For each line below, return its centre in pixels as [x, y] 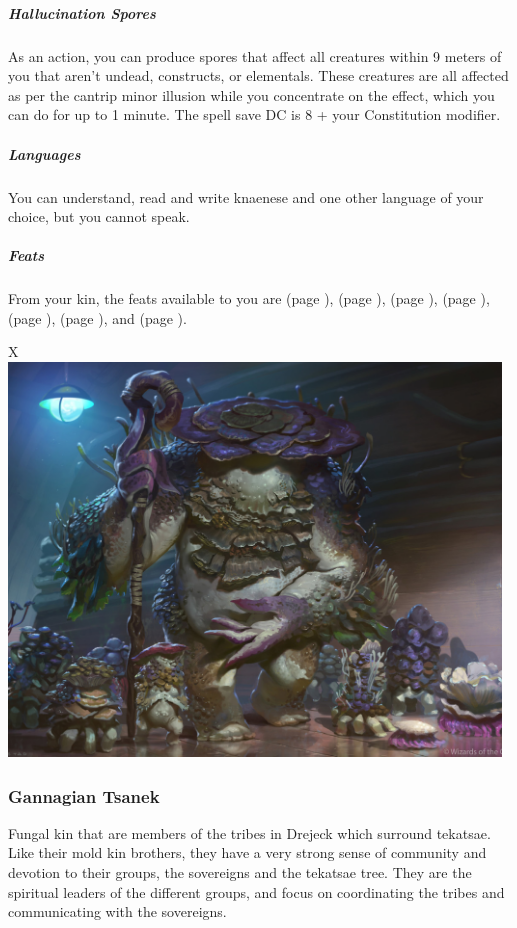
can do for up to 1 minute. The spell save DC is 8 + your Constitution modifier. [254, 114]
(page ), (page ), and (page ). [97, 317]
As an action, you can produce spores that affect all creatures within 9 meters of [255, 55]
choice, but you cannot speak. [99, 216]
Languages [44, 153]
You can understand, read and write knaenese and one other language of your [246, 196]
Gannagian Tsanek [84, 795]
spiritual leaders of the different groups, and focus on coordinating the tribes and [256, 891]
